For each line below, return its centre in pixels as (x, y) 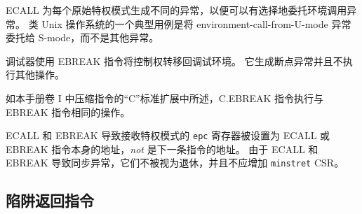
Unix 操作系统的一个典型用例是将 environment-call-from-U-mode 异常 (196, 23)
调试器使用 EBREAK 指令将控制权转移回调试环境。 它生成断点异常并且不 (174, 60)
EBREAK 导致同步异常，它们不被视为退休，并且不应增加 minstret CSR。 (175, 163)
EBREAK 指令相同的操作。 (68, 112)
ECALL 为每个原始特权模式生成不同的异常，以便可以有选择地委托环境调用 (176, 10)
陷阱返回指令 (50, 200)
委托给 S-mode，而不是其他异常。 (82, 37)
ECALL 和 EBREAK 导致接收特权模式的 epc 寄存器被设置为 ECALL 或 (168, 135)
